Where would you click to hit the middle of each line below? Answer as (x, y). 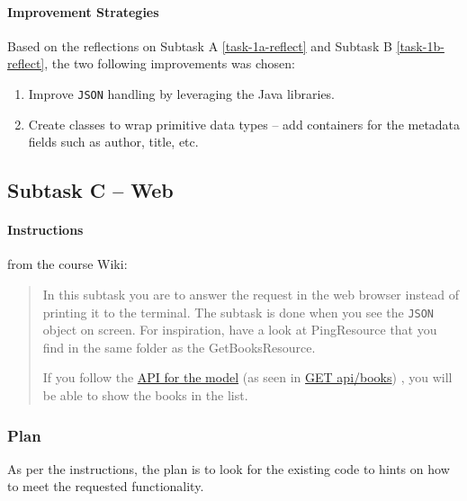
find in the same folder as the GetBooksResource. (179, 347)
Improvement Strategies (83, 11)
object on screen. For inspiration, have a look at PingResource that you (240, 330)
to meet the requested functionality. (106, 486)
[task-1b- (420, 45)
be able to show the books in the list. (145, 395)
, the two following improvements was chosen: (170, 63)
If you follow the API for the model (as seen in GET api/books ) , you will (247, 377)
